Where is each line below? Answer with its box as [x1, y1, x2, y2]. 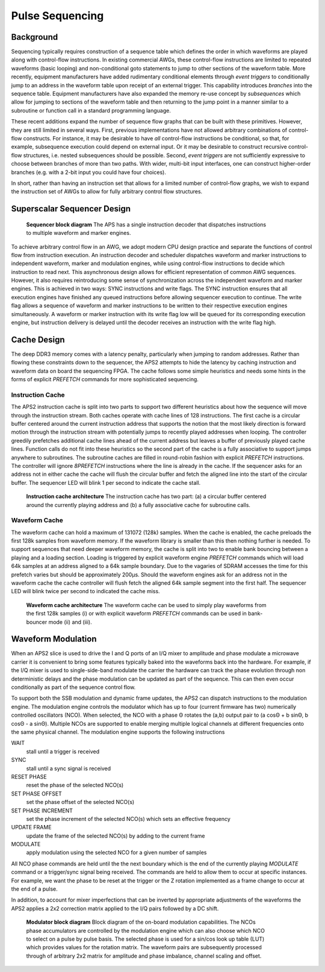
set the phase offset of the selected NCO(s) [26, 799, 135, 806]
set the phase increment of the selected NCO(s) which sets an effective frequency [26, 815, 231, 822]
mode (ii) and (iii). [48, 618, 93, 626]
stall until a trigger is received [26, 747, 99, 755]
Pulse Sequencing [11, 9, 104, 22]
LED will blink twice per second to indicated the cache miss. [11, 588, 160, 595]
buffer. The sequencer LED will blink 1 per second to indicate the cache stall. [11, 479, 201, 486]
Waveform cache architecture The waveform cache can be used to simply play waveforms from [26, 601, 267, 608]
